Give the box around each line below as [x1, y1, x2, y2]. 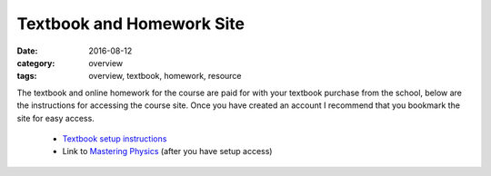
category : [16, 57, 55, 68]
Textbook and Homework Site [16, 14, 245, 34]
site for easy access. [16, 112, 95, 123]
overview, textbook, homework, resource [88, 71, 242, 82]
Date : [16, 45, 38, 56]
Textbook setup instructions [62, 132, 167, 144]
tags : [16, 71, 37, 82]
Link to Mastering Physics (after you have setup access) [62, 146, 273, 157]
